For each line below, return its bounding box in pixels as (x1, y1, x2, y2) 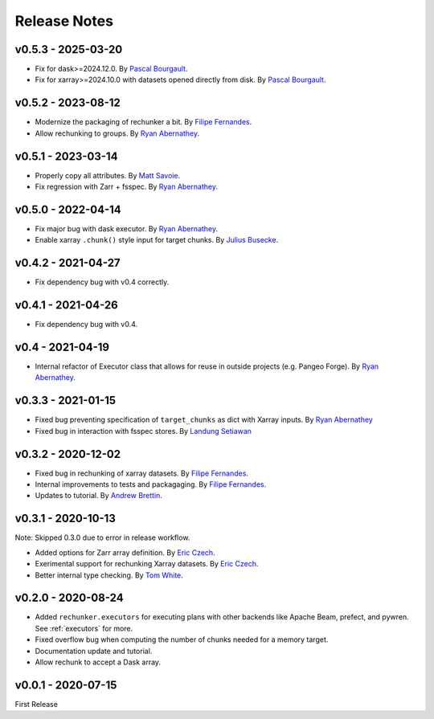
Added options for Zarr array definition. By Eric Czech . (35, 547, 216, 558)
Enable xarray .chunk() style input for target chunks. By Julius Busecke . (35, 235, 279, 245)
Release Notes (14, 12, 114, 30)
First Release (14, 699, 58, 709)
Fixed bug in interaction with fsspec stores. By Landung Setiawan (35, 426, 252, 435)
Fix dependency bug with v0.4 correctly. (35, 277, 170, 287)
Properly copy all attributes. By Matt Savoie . (35, 170, 181, 180)
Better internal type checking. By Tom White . (35, 570, 184, 580)
